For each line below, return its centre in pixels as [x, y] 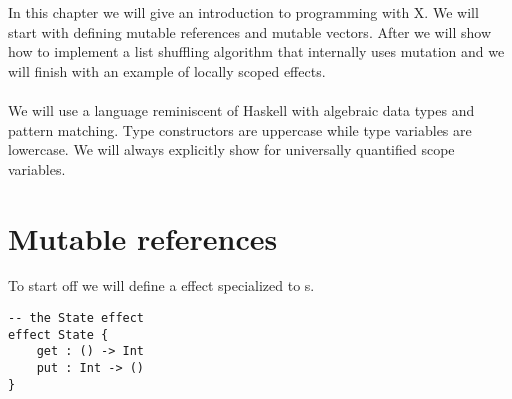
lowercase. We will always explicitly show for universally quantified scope [231, 149]
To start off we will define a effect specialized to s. [161, 285]
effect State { [58, 334]
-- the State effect [76, 318]
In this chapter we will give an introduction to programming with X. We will [243, 12]
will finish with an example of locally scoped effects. [167, 70]
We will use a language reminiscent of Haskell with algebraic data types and [241, 109]
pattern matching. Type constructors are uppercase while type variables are [240, 129]
